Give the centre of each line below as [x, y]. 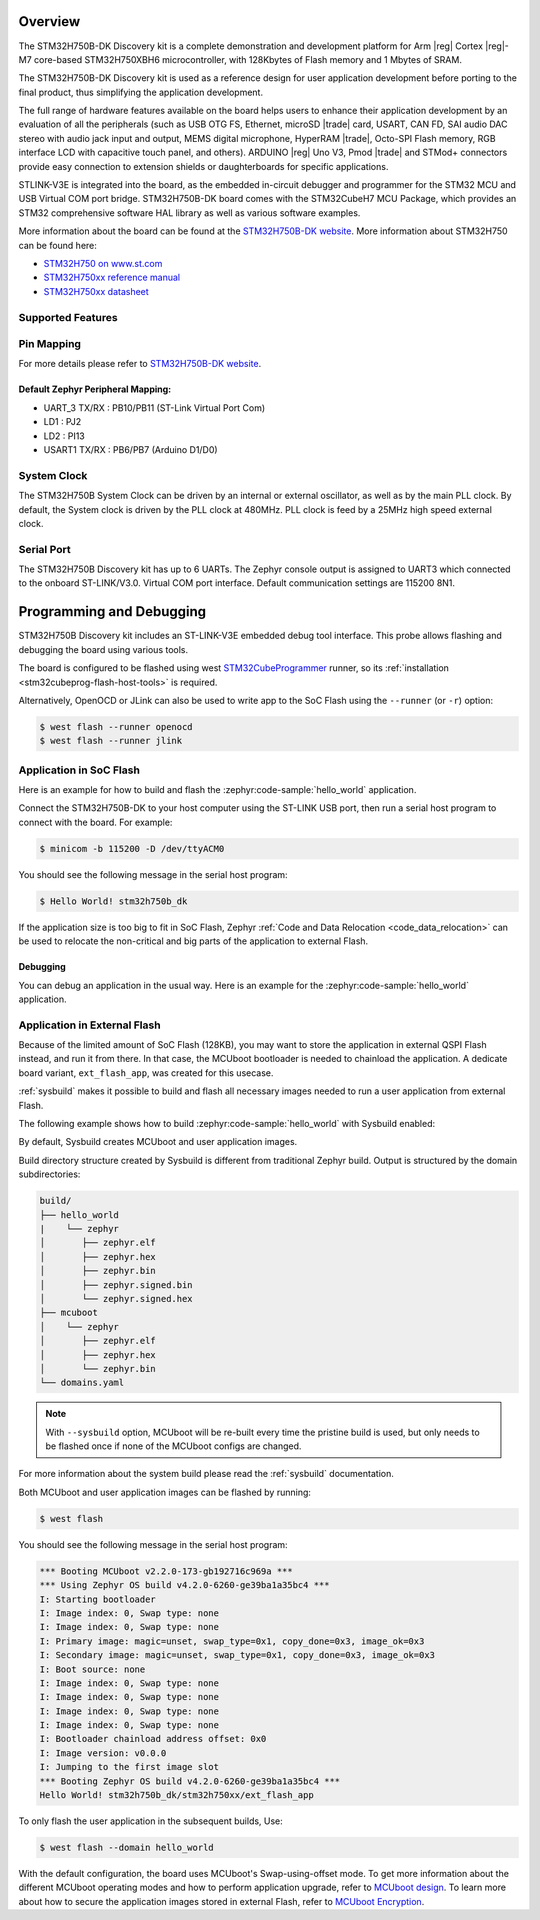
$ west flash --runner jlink [111, 741]
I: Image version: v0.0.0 [103, 1753]
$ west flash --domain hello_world [126, 1847]
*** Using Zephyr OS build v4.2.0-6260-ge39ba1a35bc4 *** [184, 1585]
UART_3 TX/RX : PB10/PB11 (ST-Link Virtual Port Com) [154, 407]
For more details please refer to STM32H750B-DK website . [140, 364]
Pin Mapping [50, 344]
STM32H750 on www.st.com [103, 263]
